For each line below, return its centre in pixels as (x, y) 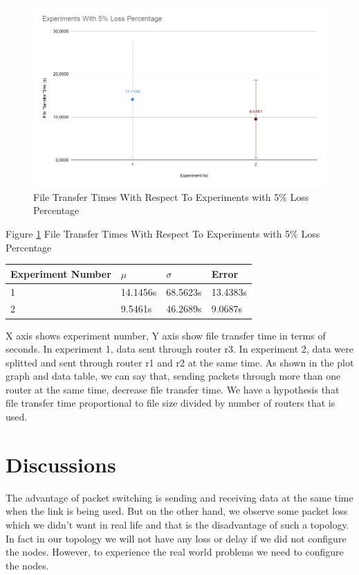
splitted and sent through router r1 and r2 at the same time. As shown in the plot (180, 362)
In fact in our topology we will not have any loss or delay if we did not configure (176, 538)
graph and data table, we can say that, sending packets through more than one (173, 376)
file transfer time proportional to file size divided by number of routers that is (171, 403)
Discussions (61, 464)
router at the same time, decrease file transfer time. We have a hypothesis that (173, 389)
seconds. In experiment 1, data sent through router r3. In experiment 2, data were (179, 349)
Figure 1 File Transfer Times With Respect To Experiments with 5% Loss (163, 234)
